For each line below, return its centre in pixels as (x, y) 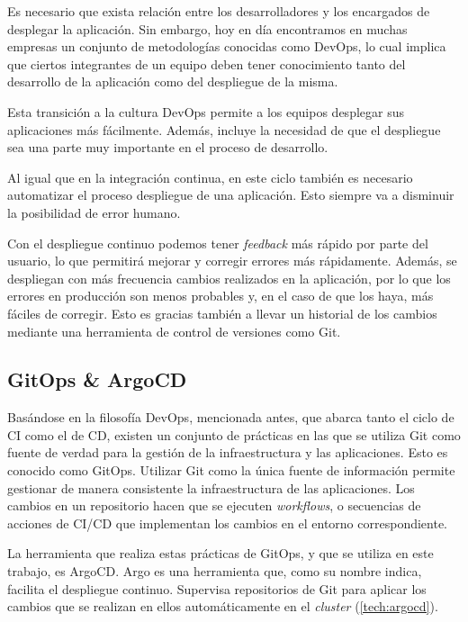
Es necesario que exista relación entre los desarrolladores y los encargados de (219, 11)
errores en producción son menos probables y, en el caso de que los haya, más (220, 296)
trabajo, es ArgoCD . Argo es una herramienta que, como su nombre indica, (215, 571)
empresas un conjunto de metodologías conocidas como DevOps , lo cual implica (227, 46)
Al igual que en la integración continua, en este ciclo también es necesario (210, 177)
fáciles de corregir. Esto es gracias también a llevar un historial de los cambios (222, 313)
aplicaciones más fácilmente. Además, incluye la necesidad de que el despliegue (224, 129)
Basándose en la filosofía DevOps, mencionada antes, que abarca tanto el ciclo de (231, 417)
